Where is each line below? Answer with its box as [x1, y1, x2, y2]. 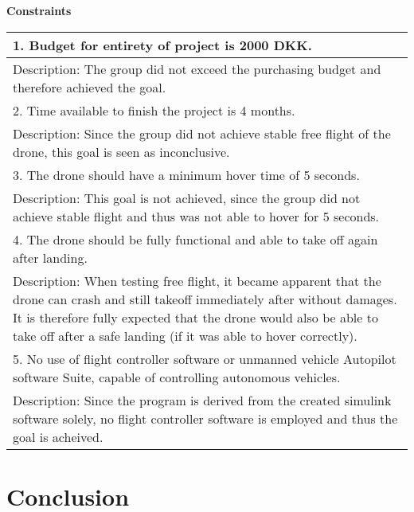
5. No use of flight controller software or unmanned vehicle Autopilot [13, 349, 396, 368]
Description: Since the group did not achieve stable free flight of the [13, 123, 391, 143]
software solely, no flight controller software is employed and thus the [13, 408, 398, 428]
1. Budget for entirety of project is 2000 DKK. [13, 35, 312, 54]
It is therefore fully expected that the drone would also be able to [13, 307, 378, 326]
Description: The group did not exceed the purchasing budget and [13, 59, 381, 78]
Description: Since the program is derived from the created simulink [13, 390, 392, 409]
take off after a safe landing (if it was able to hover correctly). [13, 326, 357, 345]
